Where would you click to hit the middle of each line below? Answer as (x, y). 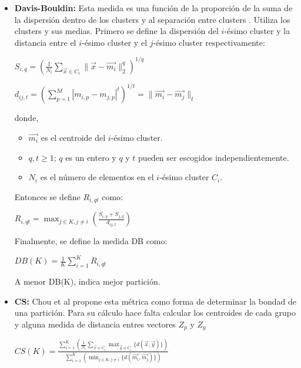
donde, (26, 118)
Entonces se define (47, 196)
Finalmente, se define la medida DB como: (91, 241)
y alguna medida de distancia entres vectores (95, 324)
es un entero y (91, 157)
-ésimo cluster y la (257, 31)
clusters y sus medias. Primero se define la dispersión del (116, 31)
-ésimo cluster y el (115, 42)
